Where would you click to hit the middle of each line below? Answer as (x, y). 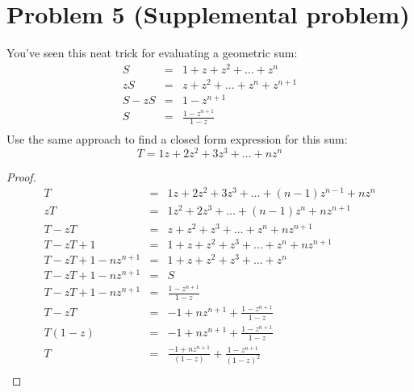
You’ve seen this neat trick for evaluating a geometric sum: (152, 53)
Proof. (21, 176)
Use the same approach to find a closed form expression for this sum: (177, 139)
